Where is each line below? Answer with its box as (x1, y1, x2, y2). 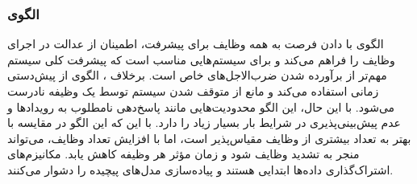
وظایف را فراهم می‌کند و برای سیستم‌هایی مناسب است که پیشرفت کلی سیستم (7, 51, 395, 67)
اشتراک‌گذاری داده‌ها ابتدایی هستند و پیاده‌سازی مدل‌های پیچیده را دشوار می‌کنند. (7, 161, 394, 178)
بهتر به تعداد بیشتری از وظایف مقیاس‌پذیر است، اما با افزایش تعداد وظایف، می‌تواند (7, 129, 411, 146)
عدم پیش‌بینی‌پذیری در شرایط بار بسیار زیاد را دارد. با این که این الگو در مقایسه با (7, 114, 401, 131)
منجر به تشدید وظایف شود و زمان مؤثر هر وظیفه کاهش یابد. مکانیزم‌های (7, 145, 360, 162)
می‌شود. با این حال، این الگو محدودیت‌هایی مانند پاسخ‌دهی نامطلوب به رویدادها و (7, 98, 395, 115)
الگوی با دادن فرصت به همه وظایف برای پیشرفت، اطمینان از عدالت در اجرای (7, 35, 384, 52)
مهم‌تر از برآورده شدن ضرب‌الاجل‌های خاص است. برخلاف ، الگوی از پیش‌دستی (7, 67, 387, 84)
